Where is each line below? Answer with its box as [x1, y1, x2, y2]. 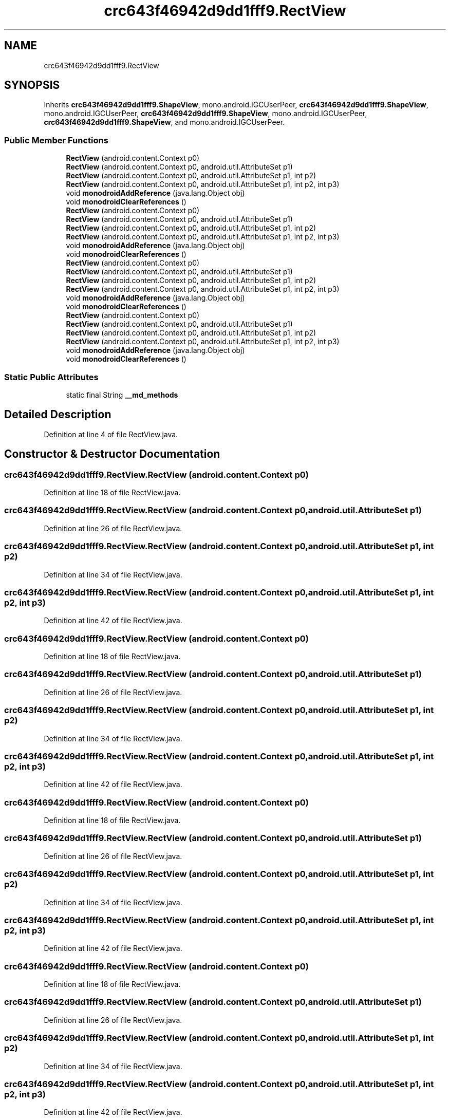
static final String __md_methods [66, 390, 178, 399]
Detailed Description [4, 408, 111, 421]
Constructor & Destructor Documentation [4, 447, 220, 461]
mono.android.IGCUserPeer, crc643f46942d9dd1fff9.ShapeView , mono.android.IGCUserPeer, [44, 109, 367, 118]
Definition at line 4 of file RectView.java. [44, 430, 178, 439]
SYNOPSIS [4, 79, 60, 92]
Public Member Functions [4, 135, 108, 145]
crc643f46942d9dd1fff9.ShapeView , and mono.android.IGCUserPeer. [44, 118, 285, 127]
